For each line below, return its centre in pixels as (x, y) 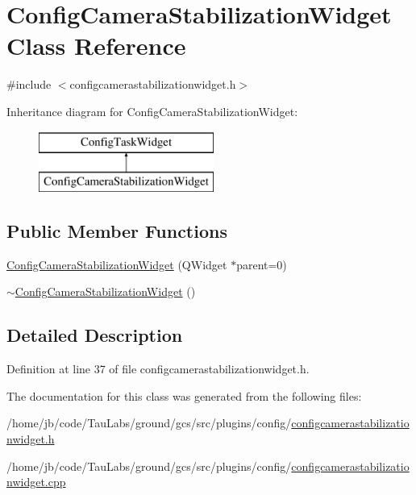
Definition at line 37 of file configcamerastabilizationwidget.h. (158, 369)
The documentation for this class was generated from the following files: (184, 395)
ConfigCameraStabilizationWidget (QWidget (117, 264)
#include (29, 84)
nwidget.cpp (36, 482)
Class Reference (96, 46)
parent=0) (262, 264)
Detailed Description (95, 335)
